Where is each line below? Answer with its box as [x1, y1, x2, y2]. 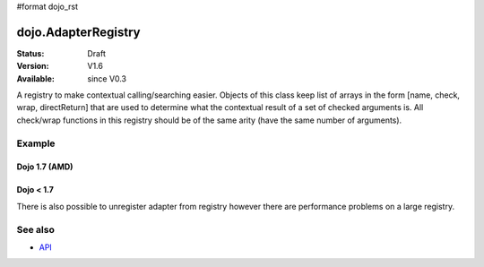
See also [16, 223, 56, 236]
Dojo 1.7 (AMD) [16, 161, 73, 172]
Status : [16, 47, 45, 58]
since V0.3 [87, 73, 127, 84]
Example [16, 137, 56, 150]
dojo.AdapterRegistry [16, 24, 141, 39]
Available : [16, 73, 56, 84]
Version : [16, 61, 49, 72]
